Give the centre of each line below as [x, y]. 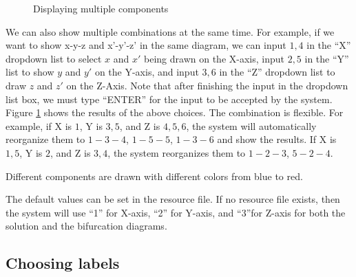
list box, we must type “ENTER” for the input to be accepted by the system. [169, 99]
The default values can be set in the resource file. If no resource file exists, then [173, 199]
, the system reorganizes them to [177, 152]
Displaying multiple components [101, 8]
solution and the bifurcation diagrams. [86, 226]
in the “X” [329, 45]
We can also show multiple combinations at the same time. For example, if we [170, 31]
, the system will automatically [251, 125]
